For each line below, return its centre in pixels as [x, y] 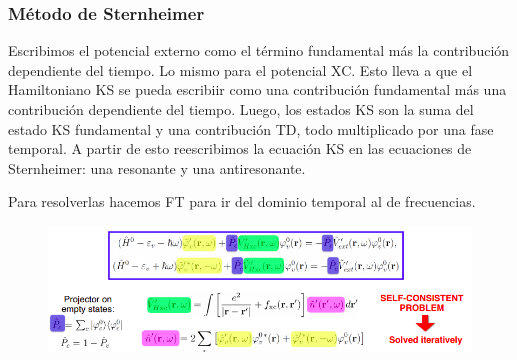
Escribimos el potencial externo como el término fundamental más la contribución [259, 50]
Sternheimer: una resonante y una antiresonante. [157, 167]
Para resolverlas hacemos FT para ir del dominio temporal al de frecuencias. [242, 201]
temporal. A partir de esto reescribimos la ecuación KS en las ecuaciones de [240, 148]
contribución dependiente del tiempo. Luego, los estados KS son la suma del [241, 109]
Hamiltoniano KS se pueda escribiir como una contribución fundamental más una [257, 89]
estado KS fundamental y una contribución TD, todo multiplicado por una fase [251, 128]
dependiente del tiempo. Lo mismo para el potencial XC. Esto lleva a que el [240, 69]
